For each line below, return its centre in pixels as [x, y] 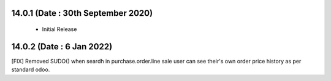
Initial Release [59, 29]
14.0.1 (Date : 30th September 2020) [82, 13]
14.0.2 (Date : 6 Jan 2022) [62, 47]
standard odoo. [31, 69]
